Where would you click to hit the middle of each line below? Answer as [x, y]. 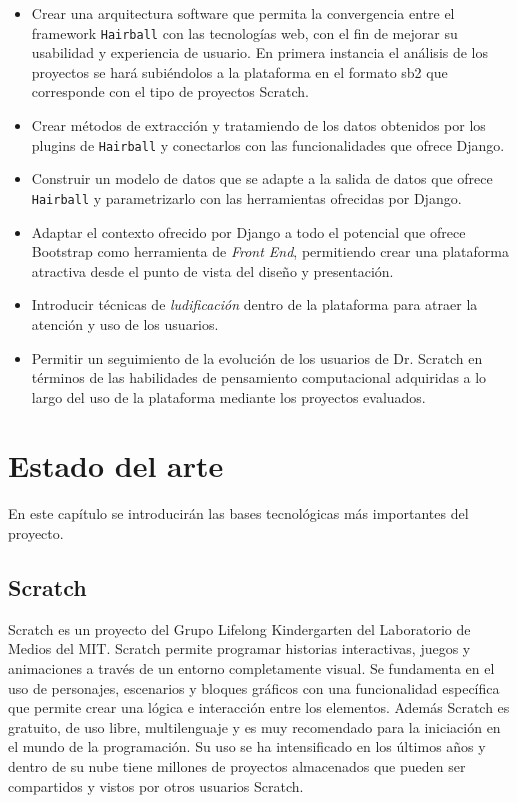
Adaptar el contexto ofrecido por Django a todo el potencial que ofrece [248, 231]
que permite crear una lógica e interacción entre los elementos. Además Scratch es [259, 707]
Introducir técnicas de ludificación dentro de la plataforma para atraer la [254, 304]
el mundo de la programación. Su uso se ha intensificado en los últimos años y [247, 746]
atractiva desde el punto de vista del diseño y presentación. [212, 270]
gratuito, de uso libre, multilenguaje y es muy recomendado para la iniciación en [254, 726]
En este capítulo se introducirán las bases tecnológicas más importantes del [238, 513]
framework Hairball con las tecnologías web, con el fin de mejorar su [244, 32]
